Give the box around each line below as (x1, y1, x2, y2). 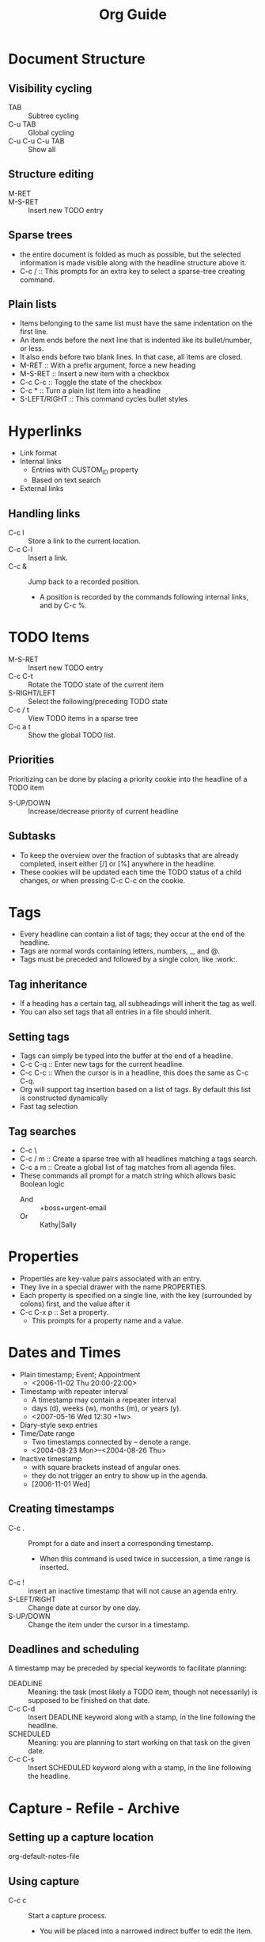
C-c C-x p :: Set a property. (19, 1307, 109, 1316)
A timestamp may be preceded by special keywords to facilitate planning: (8, 1663, 248, 1673)
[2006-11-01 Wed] (31, 1479, 91, 1488)
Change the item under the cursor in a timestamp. (28, 1620, 191, 1629)
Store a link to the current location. (28, 536, 141, 546)
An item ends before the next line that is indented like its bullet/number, (19, 335, 252, 345)
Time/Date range (19, 1428, 75, 1438)
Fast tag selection (19, 1102, 78, 1111)
